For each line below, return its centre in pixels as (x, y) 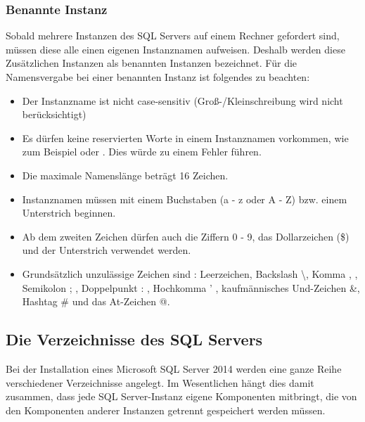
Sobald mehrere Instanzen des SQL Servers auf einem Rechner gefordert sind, (173, 36)
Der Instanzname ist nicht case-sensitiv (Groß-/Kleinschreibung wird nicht (182, 100)
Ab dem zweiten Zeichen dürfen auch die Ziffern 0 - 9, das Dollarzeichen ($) (186, 236)
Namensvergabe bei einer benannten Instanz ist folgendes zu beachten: (158, 77)
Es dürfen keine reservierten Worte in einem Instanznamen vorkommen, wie (185, 138)
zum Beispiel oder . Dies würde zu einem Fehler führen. (142, 152)
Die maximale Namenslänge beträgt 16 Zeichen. (125, 175)
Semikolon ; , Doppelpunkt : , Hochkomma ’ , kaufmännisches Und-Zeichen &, (191, 287)
